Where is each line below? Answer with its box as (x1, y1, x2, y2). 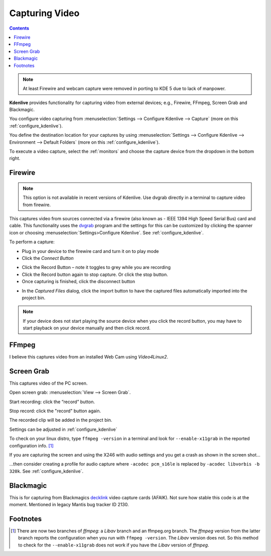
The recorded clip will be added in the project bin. (9, 417, 112, 423)
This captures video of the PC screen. (9, 380, 88, 386)
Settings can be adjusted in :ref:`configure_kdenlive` (9, 426, 117, 432)
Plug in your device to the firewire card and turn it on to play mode (22, 248, 159, 254)
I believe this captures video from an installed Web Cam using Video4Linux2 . (9, 353, 168, 359)
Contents (9, 25, 30, 31)
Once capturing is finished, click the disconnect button (22, 279, 135, 285)
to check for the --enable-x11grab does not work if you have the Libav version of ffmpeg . (18, 542, 209, 548)
